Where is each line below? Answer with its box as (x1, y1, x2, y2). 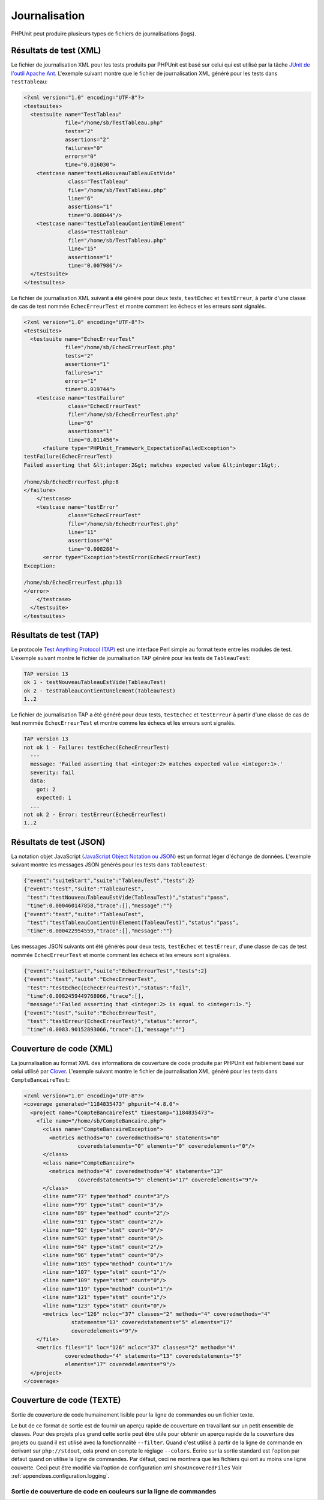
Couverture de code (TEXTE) (11, 1395, 121, 1405)
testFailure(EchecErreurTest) (23, 453, 113, 460)
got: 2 (36, 786, 56, 793)
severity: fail (30, 769, 75, 776)
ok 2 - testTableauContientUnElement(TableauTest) (23, 687, 176, 694)
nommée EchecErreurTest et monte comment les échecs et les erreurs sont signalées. (11, 951, 231, 958)
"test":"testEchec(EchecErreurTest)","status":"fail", (27, 984, 192, 991)
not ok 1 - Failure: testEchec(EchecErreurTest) (23, 744, 170, 751)
